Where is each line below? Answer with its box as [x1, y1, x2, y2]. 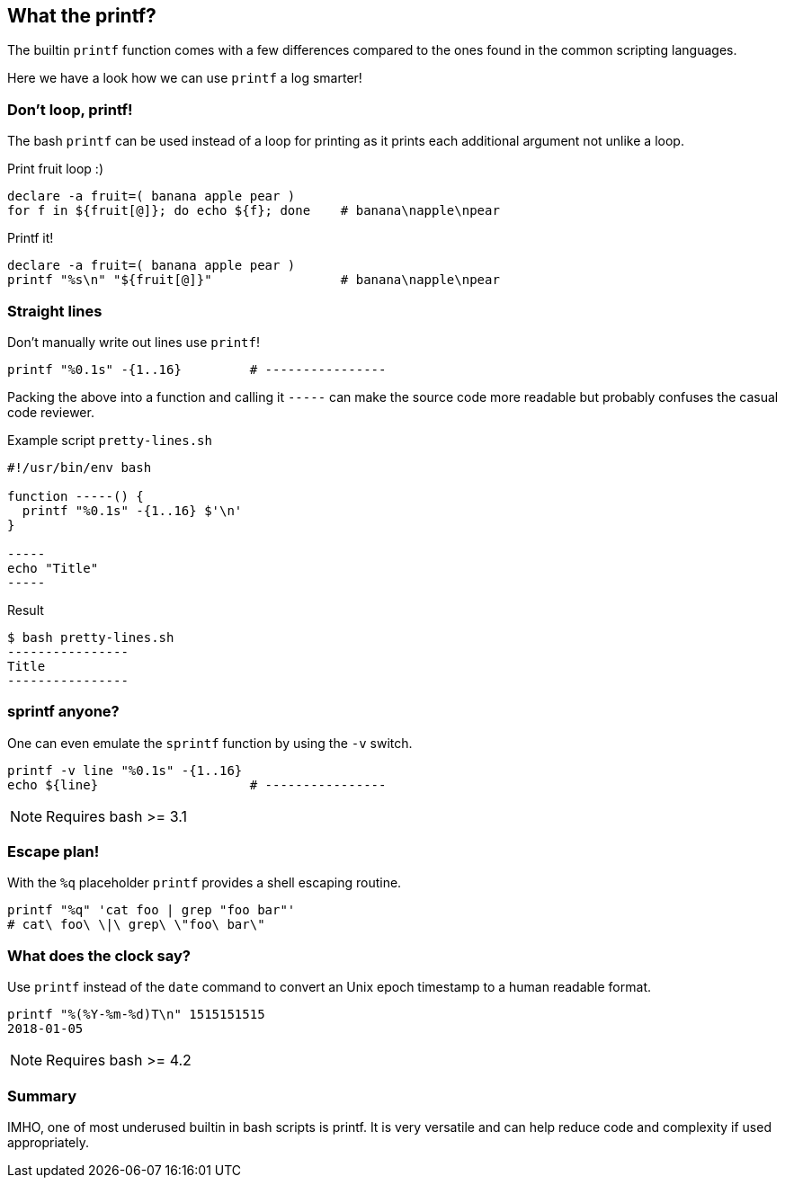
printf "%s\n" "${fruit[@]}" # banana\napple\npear [7, 272, 500, 288]
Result [7, 601, 44, 618]
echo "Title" [7, 560, 99, 575]
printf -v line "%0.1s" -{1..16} [7, 762, 243, 778]
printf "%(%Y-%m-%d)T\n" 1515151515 [7, 1007, 265, 1022]
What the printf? [7, 4, 156, 27]
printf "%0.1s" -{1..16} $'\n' [22, 503, 243, 518]
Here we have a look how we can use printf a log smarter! [7, 70, 362, 86]
